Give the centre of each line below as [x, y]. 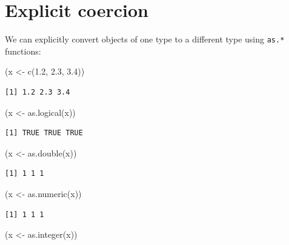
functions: [23, 51]
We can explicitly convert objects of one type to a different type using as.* [145, 39]
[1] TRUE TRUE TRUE [44, 133]
